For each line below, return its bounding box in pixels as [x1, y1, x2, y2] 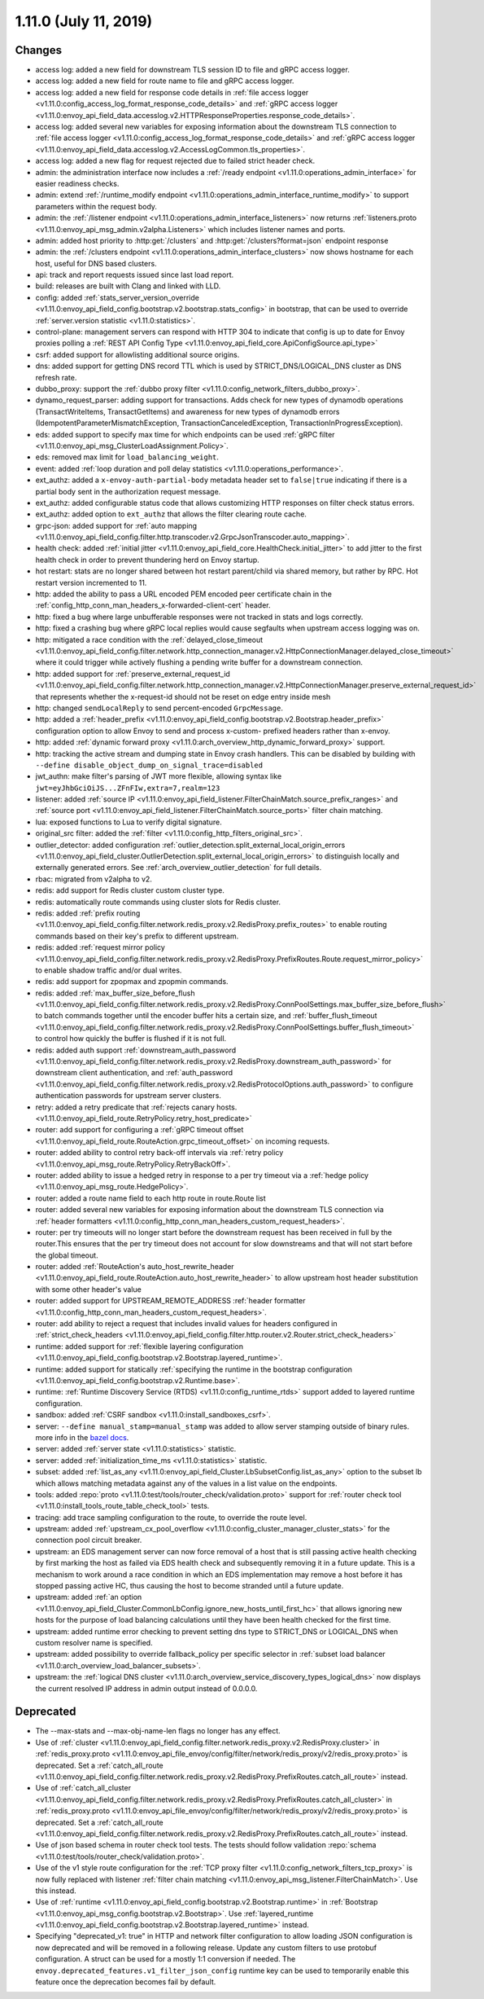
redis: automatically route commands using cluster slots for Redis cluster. [35, 897, 281, 907]
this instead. [35, 1886, 76, 1896]
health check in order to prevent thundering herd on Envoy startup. [35, 555, 259, 565]
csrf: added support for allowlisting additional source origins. [35, 349, 240, 359]
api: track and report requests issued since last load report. [35, 270, 234, 280]
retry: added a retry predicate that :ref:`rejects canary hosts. [35, 1102, 238, 1112]
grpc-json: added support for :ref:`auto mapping [35, 521, 198, 530]
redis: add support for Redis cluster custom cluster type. [35, 885, 225, 895]
